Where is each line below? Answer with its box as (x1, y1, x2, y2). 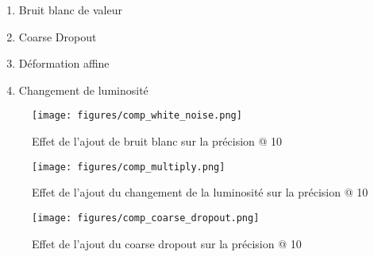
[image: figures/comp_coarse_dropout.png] (32, 212, 260, 224)
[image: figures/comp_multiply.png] (32, 161, 226, 173)
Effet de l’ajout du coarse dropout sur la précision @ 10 (32, 235, 302, 251)
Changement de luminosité (18, 81, 148, 98)
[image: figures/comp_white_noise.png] (32, 110, 242, 122)
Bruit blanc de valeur (18, 2, 122, 18)
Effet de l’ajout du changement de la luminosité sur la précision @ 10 (32, 184, 368, 201)
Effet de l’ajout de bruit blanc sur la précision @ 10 (32, 133, 283, 150)
